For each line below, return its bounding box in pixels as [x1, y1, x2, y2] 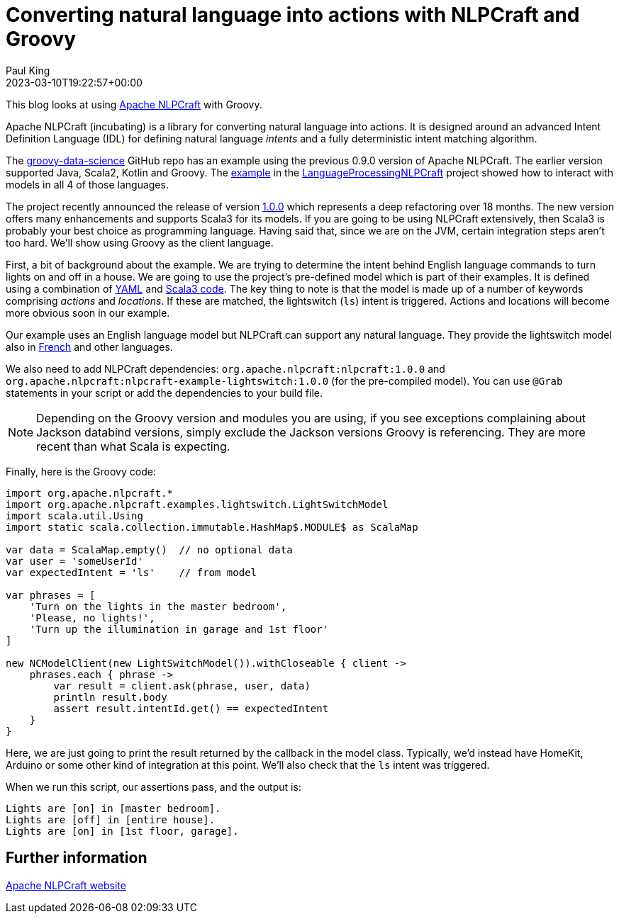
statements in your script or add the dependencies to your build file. [6, 386, 323, 399]
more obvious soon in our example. [6, 306, 170, 319]
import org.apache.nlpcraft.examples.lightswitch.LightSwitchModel [6, 498, 389, 510]
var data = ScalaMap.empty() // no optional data [6, 543, 293, 556]
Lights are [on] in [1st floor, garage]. [6, 825, 239, 837]
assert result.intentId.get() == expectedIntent [53, 702, 329, 714]
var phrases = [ [6, 589, 96, 601]
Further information [6, 849, 147, 867]
